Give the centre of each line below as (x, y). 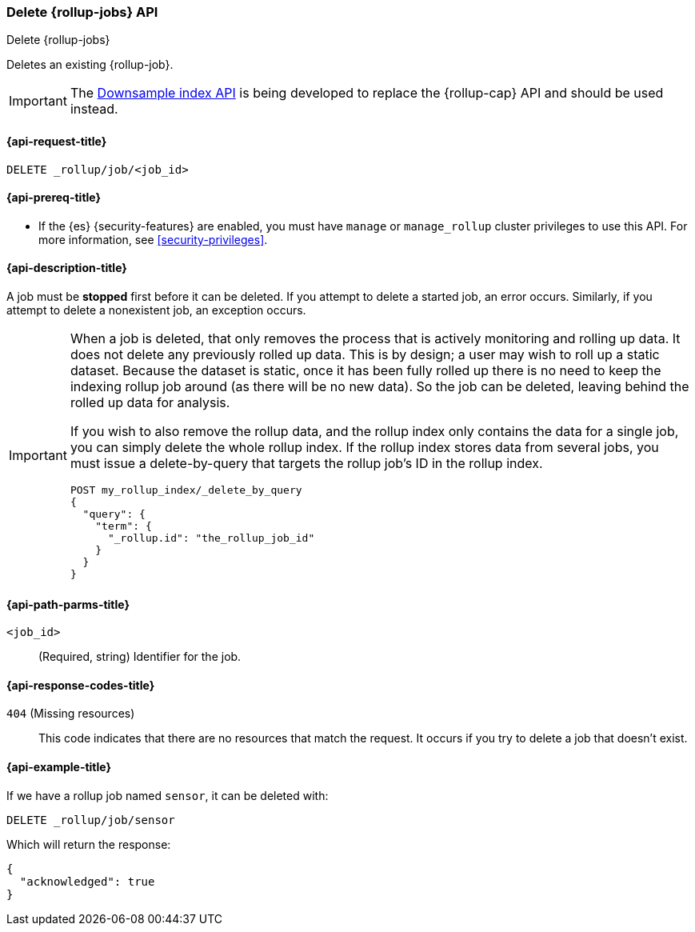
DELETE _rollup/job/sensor (91, 820)
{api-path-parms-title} (68, 604)
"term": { (124, 526)
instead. (94, 109)
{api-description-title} (67, 268)
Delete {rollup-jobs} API (82, 12)
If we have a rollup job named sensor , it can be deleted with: (168, 795)
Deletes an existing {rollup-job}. (90, 65)
